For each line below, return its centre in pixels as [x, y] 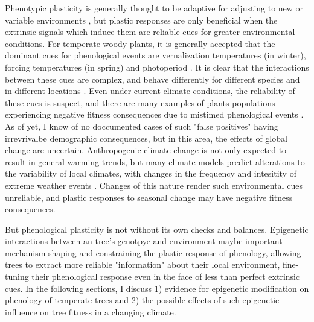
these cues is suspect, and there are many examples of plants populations [140, 102]
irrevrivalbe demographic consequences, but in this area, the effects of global [146, 138]
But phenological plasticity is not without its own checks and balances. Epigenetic [157, 229]
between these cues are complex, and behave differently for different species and [152, 79]
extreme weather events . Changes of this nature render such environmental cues [154, 185]
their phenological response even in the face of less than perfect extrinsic [166, 276]
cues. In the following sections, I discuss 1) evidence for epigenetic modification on [157, 288]
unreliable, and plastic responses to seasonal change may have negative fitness [149, 197]
